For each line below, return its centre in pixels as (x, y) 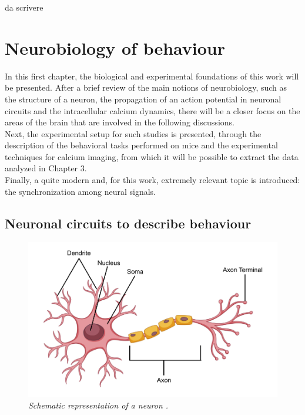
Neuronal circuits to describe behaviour (128, 223)
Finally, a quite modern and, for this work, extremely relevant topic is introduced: (152, 180)
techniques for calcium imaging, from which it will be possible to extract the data (152, 156)
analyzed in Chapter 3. (46, 168)
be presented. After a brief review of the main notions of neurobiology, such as (146, 87)
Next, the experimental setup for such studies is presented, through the (133, 133)
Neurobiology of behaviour (115, 47)
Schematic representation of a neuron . (98, 405)
